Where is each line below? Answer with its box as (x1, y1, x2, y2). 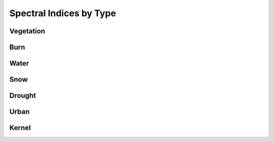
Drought (9, 91, 37, 100)
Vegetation (9, 27, 46, 35)
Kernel (9, 124, 31, 132)
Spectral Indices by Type (9, 8, 116, 19)
